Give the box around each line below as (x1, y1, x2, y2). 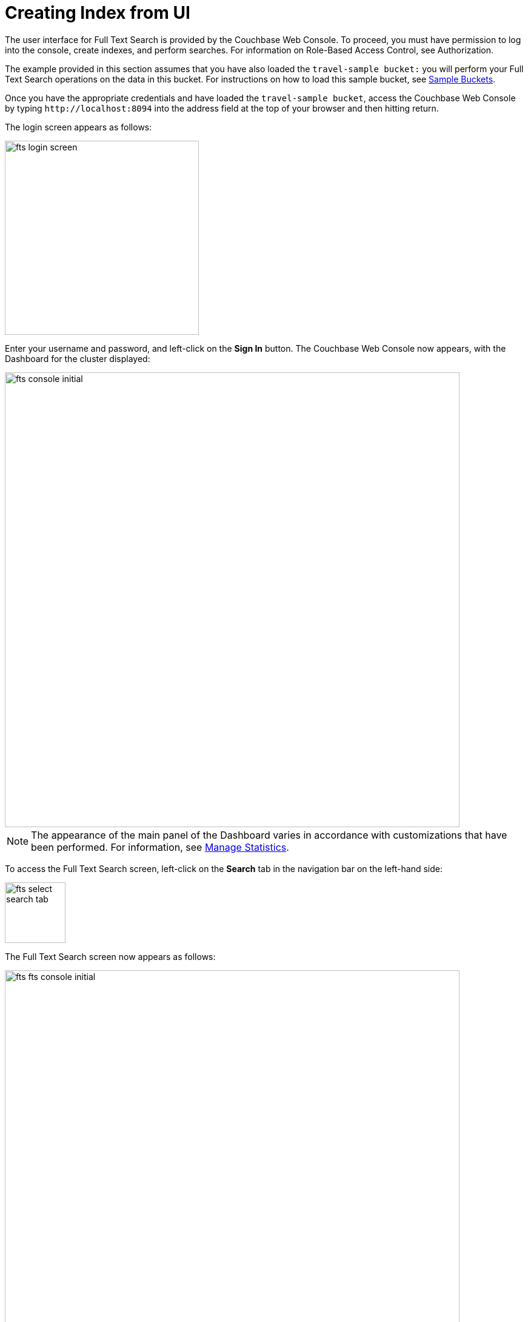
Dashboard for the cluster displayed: (5, 353, 150, 364)
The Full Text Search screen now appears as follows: (5, 951, 216, 962)
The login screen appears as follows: (5, 121, 152, 132)
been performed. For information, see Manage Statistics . (31, 841, 289, 853)
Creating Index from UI (5, 2, 190, 23)
